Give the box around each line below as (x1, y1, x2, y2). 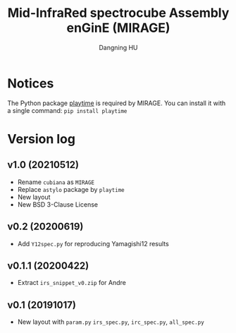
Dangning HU (98, 43, 139, 52)
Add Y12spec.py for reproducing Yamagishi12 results (17, 239, 169, 248)
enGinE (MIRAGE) (66, 20, 170, 36)
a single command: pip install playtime (7, 106, 128, 114)
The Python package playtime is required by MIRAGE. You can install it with (7, 99, 226, 107)
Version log (7, 131, 76, 147)
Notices (7, 75, 54, 91)
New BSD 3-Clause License (17, 200, 99, 209)
